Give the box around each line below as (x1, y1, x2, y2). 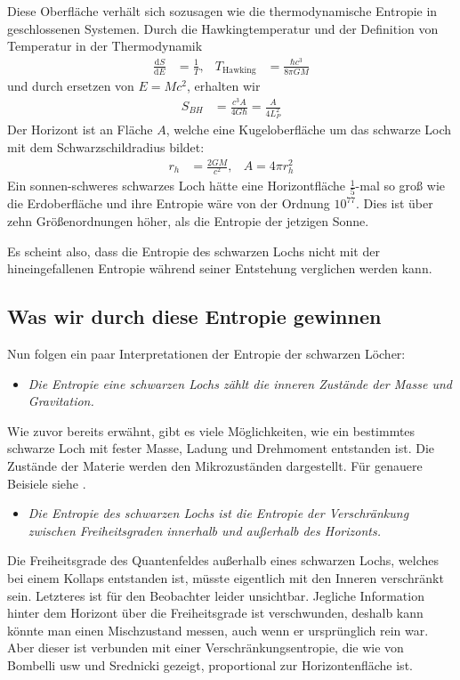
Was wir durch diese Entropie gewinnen (7, 303, 382, 330)
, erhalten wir (186, 77, 261, 95)
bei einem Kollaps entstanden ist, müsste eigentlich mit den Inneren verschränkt (7, 569, 444, 587)
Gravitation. (28, 392, 94, 410)
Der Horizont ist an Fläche (7, 120, 153, 139)
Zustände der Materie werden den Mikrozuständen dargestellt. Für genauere (7, 457, 423, 475)
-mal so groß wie (355, 176, 445, 195)
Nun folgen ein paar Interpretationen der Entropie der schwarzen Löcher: (7, 344, 406, 363)
